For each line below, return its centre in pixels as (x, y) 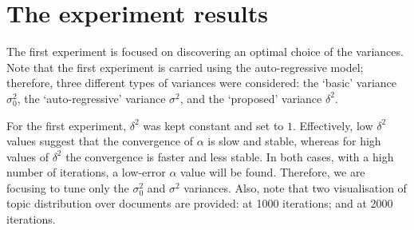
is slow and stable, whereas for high (294, 141)
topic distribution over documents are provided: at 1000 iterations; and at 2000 (200, 203)
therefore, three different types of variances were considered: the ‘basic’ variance (202, 83)
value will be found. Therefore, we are (273, 172)
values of (28, 156)
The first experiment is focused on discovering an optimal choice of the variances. (205, 52)
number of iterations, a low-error (86, 172)
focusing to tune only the (68, 187)
